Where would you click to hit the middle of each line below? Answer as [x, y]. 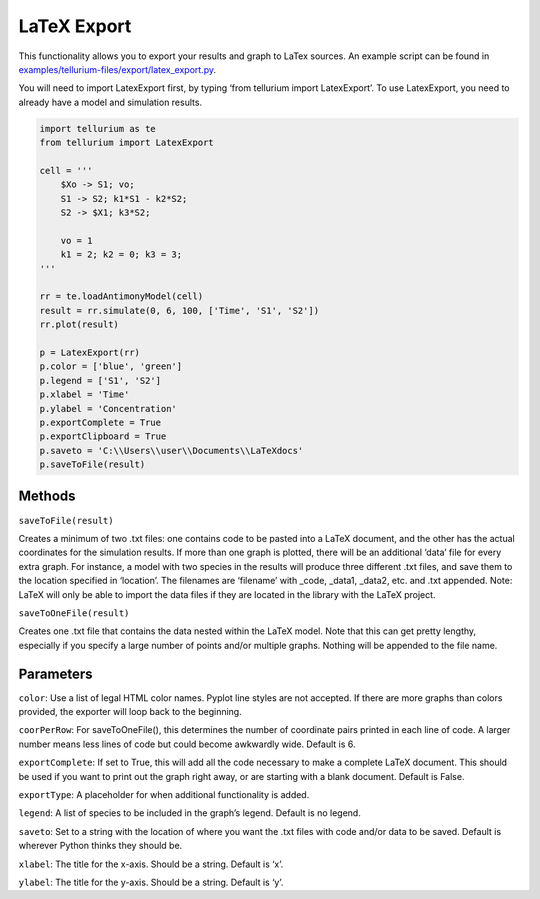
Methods [47, 496]
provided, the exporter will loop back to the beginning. [130, 711]
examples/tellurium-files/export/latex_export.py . [117, 69]
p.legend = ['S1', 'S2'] [100, 380]
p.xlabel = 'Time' [84, 394]
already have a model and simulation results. [110, 102]
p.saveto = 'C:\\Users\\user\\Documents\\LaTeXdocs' [171, 450]
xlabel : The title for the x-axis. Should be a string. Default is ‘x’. [151, 864]
